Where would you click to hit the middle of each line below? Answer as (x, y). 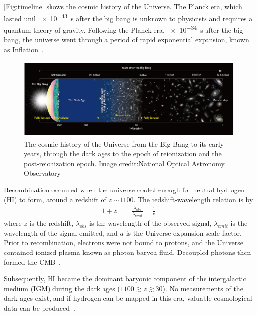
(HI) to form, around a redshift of (55, 199)
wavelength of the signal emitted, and (61, 232)
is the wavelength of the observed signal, (151, 223)
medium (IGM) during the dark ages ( (62, 288)
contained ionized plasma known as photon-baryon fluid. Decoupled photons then (128, 252)
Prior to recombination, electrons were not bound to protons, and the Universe (124, 242)
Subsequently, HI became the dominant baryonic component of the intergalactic (125, 279)
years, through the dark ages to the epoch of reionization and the (123, 154)
